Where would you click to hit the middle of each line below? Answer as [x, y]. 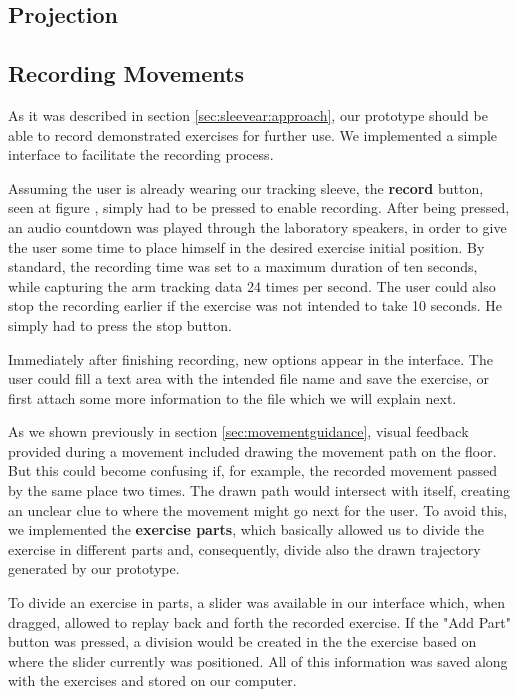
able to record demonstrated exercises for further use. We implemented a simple [253, 134]
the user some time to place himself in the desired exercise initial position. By [246, 246]
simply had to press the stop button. [120, 324]
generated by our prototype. [94, 568]
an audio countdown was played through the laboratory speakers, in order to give [257, 226]
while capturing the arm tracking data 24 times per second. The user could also [252, 285]
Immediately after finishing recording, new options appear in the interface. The [250, 358]
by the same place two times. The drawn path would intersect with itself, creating [259, 490]
